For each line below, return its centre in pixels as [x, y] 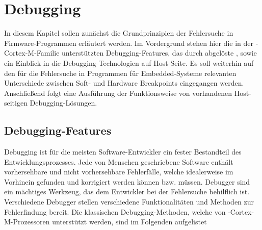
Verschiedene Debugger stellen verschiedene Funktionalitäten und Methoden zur [129, 202]
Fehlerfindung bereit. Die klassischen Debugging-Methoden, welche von [115, 211]
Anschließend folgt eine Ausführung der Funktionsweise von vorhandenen [118, 93]
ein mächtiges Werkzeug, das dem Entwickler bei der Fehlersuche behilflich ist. [127, 191]
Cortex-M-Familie [32, 53]
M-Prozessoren [27, 222]
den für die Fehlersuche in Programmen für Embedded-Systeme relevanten [120, 73]
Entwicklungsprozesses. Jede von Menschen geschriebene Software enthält [119, 161]
